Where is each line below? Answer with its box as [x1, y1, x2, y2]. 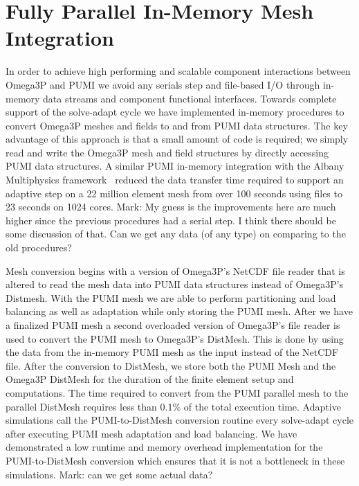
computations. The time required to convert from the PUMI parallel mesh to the [6, 385, 349, 399]
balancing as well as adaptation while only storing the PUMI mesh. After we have [6, 304, 353, 318]
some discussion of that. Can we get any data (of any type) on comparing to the [6, 226, 346, 241]
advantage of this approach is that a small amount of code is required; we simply [6, 132, 349, 146]
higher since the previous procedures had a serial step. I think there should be [6, 213, 336, 227]
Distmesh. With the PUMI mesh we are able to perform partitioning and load [6, 290, 336, 305]
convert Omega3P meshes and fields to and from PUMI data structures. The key [6, 118, 348, 132]
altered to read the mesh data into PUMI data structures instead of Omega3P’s [6, 277, 344, 291]
